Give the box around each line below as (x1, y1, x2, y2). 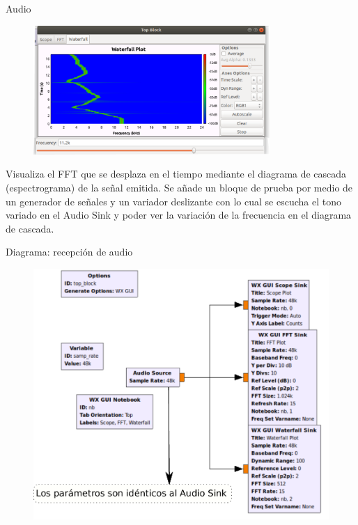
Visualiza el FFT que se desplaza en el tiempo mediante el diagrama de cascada (6, 166, 347, 181)
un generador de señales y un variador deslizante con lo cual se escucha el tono (6, 194, 341, 208)
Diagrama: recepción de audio (6, 244, 133, 259)
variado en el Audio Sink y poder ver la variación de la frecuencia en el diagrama (6, 207, 352, 222)
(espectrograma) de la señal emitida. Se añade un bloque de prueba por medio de (6, 180, 353, 194)
